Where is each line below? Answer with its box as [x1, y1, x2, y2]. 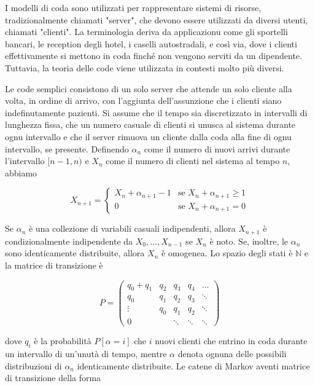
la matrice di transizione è [5, 258, 103, 271]
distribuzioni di [5, 359, 62, 372]
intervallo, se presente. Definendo [5, 142, 129, 155]
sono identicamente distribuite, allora [5, 246, 145, 259]
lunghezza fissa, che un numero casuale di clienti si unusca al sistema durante [5, 118, 296, 131]
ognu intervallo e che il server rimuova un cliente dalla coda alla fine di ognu [5, 130, 292, 143]
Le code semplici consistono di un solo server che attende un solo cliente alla [5, 82, 292, 95]
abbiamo [5, 166, 37, 179]
